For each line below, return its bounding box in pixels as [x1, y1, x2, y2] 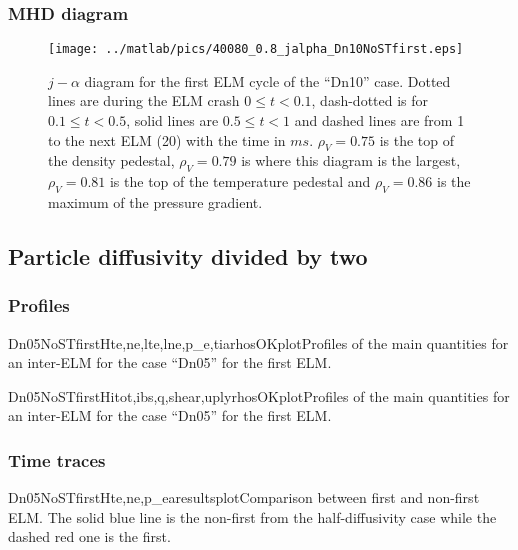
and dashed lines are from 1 [294, 110, 465, 131]
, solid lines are [126, 110, 219, 131]
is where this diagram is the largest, [241, 150, 461, 171]
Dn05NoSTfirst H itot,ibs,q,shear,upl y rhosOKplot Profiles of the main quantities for [8, 385, 510, 406]
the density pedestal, [48, 150, 175, 171]
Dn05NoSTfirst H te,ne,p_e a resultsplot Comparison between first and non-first [8, 487, 480, 508]
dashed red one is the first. [8, 526, 171, 547]
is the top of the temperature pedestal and [109, 171, 371, 192]
